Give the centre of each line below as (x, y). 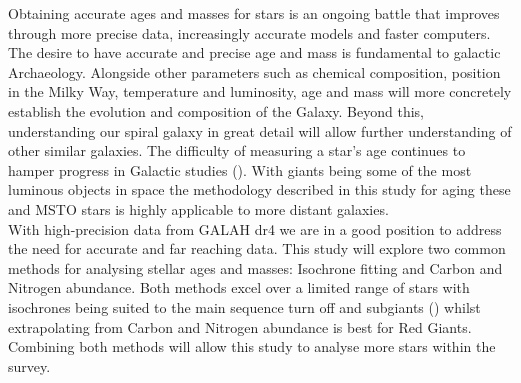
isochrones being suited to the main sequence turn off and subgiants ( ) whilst (244, 306)
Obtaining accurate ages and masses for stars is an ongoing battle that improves (254, 13)
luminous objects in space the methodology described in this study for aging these (259, 189)
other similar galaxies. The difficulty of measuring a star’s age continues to (237, 150)
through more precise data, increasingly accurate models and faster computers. (249, 32)
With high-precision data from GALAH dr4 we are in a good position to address (255, 228)
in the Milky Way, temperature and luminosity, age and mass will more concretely (260, 91)
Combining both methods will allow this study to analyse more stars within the (252, 346)
